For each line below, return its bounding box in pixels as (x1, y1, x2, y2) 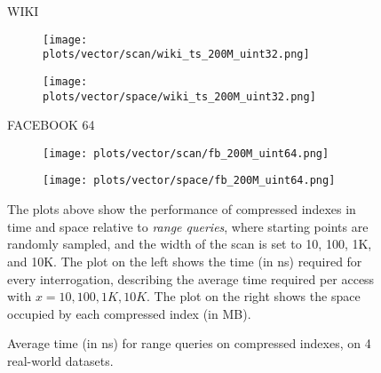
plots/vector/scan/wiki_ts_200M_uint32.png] (43, 48, 310, 61)
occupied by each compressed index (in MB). (7, 304, 251, 322)
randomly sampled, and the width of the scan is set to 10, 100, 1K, (7, 234, 372, 253)
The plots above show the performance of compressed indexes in (7, 200, 356, 218)
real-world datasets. (7, 351, 114, 369)
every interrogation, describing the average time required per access (7, 269, 375, 288)
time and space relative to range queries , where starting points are (7, 217, 369, 235)
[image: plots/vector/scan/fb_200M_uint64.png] (43, 147, 329, 160)
